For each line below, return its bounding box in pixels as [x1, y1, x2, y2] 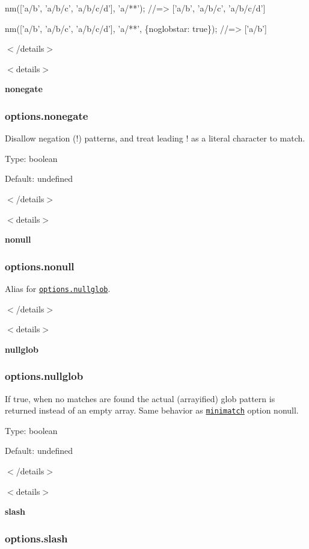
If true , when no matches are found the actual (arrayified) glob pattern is [5, 392, 275, 405]
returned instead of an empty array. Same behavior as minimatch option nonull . [5, 404, 299, 417]
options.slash [5, 530, 68, 545]
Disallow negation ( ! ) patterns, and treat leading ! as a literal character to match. [5, 132, 305, 144]
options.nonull [5, 258, 75, 273]
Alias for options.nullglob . [5, 282, 111, 294]
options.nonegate [5, 108, 88, 123]
